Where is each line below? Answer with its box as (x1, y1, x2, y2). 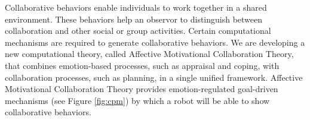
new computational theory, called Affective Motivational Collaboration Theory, (5, 48, 294, 60)
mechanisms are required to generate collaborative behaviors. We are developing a (5, 36, 305, 48)
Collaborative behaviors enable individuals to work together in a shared (5, 1, 267, 13)
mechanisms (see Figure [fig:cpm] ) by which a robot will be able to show (5, 94, 270, 106)
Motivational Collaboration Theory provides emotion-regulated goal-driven (5, 83, 278, 95)
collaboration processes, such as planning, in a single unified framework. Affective (5, 71, 303, 83)
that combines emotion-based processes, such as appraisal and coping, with (5, 59, 280, 71)
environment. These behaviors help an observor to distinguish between (5, 12, 263, 25)
